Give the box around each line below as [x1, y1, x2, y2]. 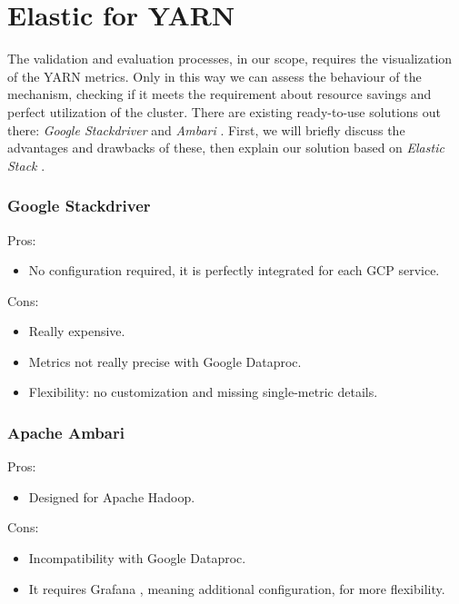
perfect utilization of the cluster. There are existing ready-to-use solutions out [7, 102, 441, 121]
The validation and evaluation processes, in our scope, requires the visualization [7, 49, 453, 68]
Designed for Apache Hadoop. [28, 487, 195, 506]
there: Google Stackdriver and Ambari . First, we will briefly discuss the [7, 120, 405, 139]
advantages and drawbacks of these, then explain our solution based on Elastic [7, 138, 444, 157]
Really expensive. [28, 322, 125, 341]
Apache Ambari [7, 421, 125, 443]
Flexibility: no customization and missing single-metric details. [28, 382, 378, 401]
